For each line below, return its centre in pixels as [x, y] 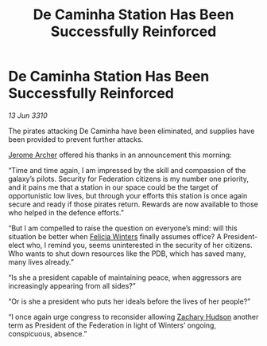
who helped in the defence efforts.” [66, 212]
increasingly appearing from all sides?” [72, 285]
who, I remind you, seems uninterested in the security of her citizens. [139, 245]
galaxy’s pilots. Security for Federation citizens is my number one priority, [128, 179]
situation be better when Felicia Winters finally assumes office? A [115, 236]
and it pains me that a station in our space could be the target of [113, 187]
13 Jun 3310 [28, 115]
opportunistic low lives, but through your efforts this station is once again [128, 195]
